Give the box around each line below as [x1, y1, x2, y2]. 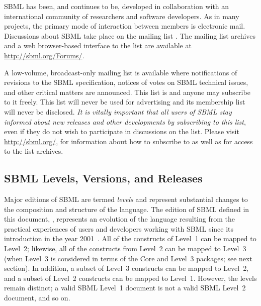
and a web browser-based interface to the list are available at [4, 40, 192, 51]
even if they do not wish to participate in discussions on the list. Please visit [4, 126, 239, 137]
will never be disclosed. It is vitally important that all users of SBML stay [4, 106, 232, 117]
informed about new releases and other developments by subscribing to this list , [4, 116, 246, 127]
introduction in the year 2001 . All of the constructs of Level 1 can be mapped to [4, 233, 256, 244]
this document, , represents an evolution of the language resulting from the [4, 214, 235, 224]
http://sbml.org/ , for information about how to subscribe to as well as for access [4, 136, 253, 146]
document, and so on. [4, 292, 70, 303]
